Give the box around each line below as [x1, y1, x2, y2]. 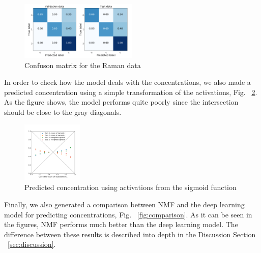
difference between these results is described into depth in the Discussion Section [4, 229, 256, 239]
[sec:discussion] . [8, 239, 56, 249]
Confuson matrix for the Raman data [24, 59, 141, 70]
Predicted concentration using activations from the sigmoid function [24, 182, 237, 193]
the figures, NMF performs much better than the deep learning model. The [4, 219, 238, 230]
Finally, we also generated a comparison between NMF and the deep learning [4, 199, 245, 209]
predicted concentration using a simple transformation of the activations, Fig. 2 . [4, 86, 257, 97]
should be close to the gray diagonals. [4, 106, 122, 117]
